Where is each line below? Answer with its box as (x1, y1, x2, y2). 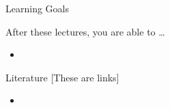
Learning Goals (5, 1, 69, 15)
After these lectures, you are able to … (5, 24, 165, 38)
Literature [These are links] (5, 70, 119, 84)
